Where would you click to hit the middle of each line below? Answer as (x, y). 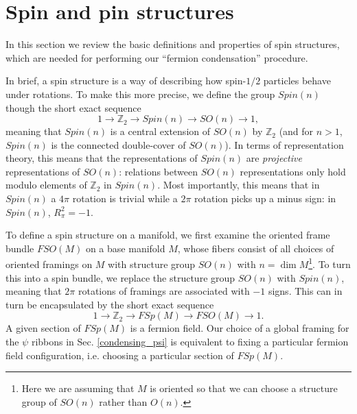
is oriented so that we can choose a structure (244, 388)
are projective (274, 158)
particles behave (297, 81)
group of (39, 401)
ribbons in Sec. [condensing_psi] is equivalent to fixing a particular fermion (190, 342)
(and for (296, 131)
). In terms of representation (284, 144)
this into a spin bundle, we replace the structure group (120, 277)
